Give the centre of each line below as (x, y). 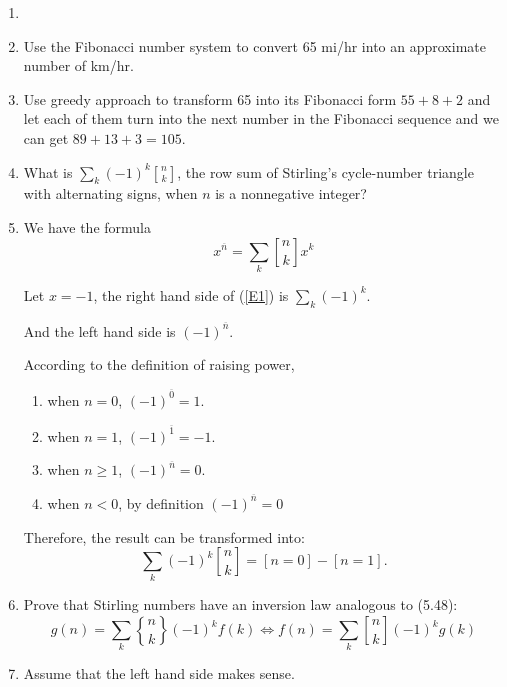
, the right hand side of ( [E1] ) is (191, 294)
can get (46, 137)
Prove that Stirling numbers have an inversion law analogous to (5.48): (240, 604)
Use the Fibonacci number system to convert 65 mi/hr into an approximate (254, 45)
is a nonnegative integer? (291, 193)
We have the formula (87, 226)
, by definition (161, 502)
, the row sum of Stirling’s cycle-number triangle (325, 171)
